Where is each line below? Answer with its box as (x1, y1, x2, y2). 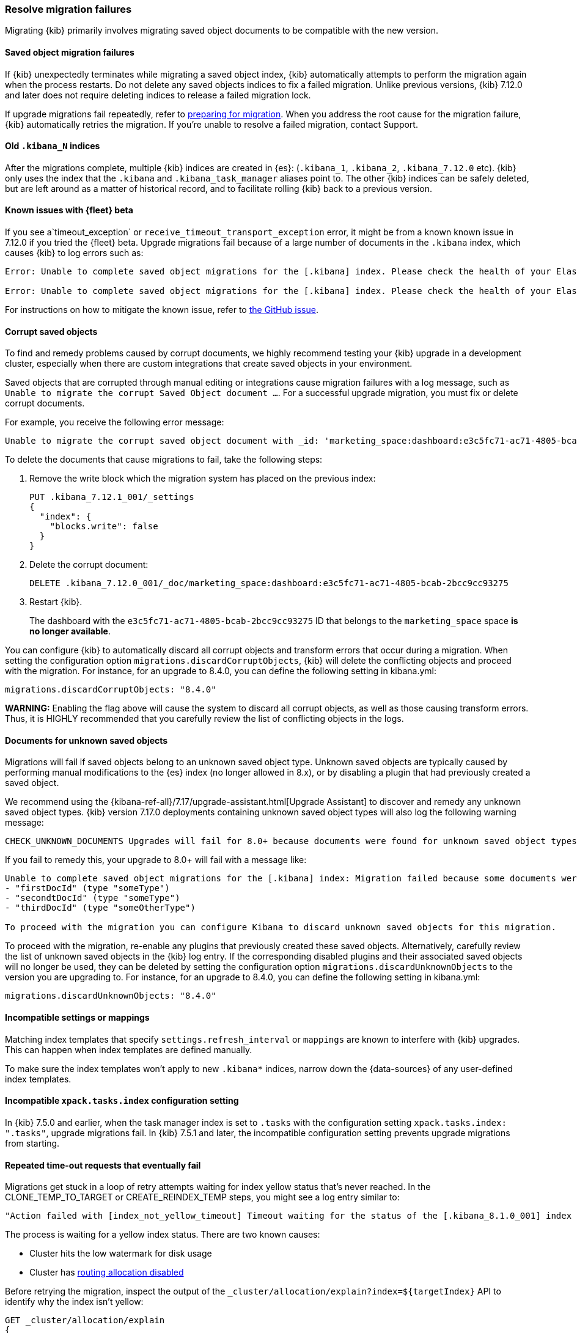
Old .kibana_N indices (5, 141, 100, 152)
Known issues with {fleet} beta (5, 205, 133, 216)
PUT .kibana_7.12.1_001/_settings (29, 492, 194, 502)
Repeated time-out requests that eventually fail (5, 1159, 201, 1170)
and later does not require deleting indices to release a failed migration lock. (5, 89, 311, 100)
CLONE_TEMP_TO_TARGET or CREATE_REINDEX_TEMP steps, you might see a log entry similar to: (5, 1192, 400, 1203)
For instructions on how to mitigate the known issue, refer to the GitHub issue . (5, 304, 318, 315)
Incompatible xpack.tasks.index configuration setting (5, 1095, 239, 1106)
